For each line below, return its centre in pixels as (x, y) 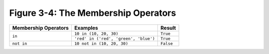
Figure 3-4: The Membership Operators (93, 13)
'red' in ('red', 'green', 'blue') (115, 38)
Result (168, 28)
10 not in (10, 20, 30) (101, 43)
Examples (86, 28)
